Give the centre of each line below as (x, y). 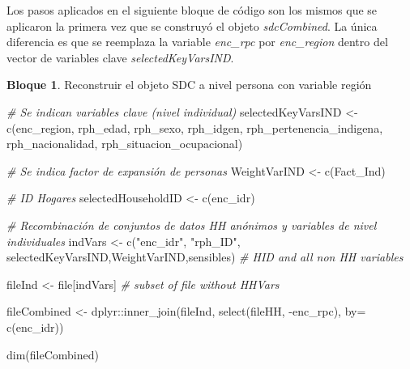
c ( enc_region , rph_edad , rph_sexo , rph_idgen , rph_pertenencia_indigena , (195, 127)
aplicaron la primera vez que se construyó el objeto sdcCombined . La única (192, 25)
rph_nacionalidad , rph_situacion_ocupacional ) (125, 144)
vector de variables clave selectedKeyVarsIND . (120, 57)
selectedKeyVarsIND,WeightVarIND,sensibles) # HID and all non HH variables (205, 257)
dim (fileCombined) (53, 354)
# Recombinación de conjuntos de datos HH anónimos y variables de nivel (192, 225)
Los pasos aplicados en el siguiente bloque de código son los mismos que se (192, 10)
